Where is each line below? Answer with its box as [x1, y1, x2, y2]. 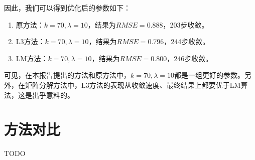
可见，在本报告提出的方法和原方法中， [4, 70, 131, 80]
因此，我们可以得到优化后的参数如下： [4, 3, 131, 13]
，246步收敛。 [167, 53, 213, 63]
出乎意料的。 [32, 89, 74, 100]
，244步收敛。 [164, 36, 210, 47]
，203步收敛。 [163, 19, 209, 30]
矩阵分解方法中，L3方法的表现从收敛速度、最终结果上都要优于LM [25, 79, 241, 90]
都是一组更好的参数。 [174, 70, 245, 80]
